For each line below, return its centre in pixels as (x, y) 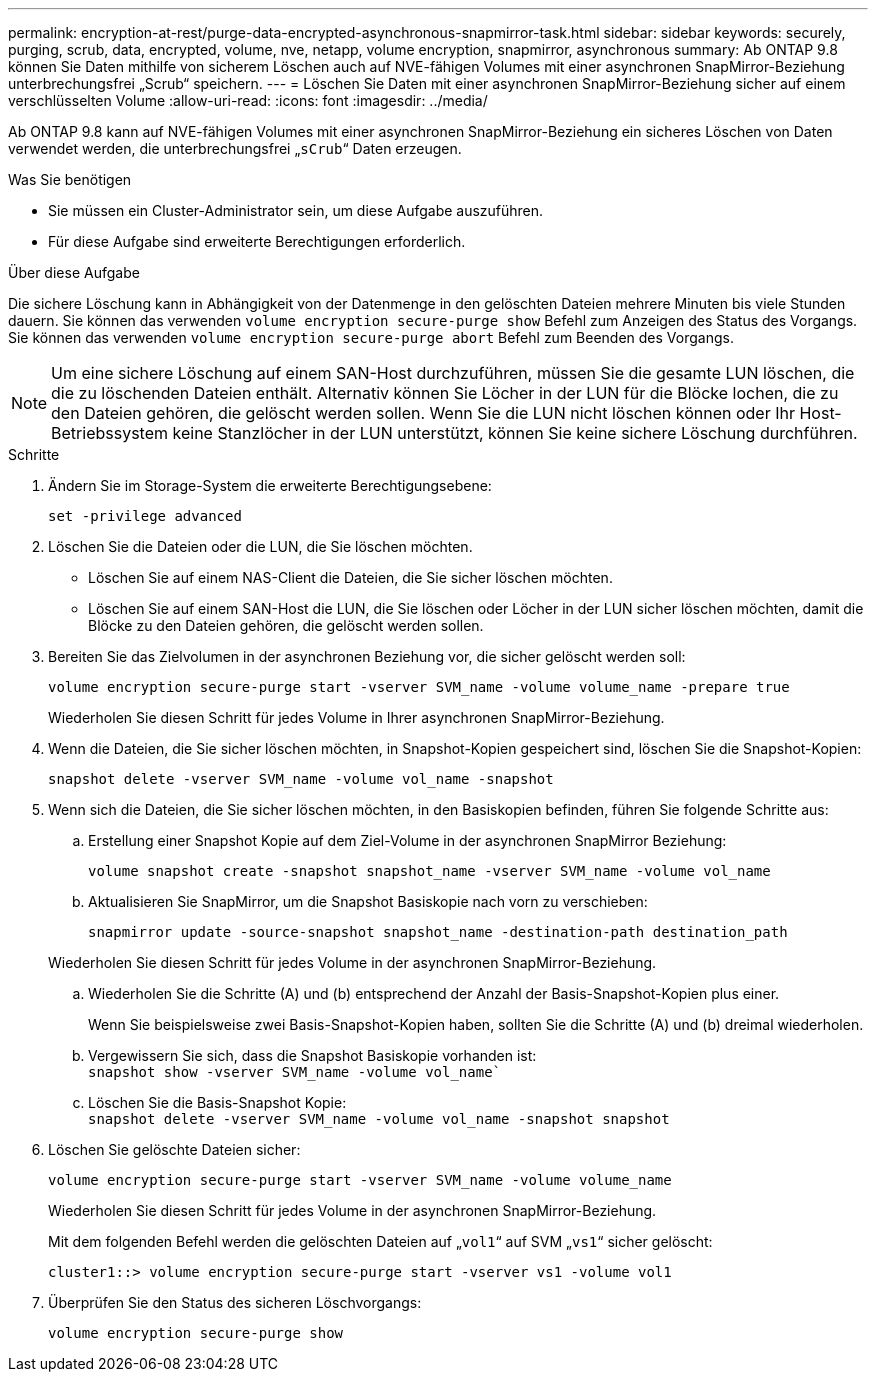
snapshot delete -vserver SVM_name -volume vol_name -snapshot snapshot (379, 1119)
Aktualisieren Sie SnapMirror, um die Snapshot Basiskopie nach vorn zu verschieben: (368, 901)
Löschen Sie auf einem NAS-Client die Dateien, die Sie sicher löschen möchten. (350, 577)
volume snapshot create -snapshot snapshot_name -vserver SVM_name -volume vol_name (429, 871)
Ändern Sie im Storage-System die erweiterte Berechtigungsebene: (270, 485)
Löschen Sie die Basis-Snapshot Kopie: (217, 1102)
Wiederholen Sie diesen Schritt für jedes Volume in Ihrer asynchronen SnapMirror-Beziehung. (356, 717)
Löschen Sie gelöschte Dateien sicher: (174, 1149)
